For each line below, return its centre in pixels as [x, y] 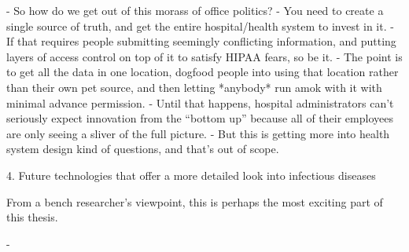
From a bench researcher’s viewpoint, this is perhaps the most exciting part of [195, 201]
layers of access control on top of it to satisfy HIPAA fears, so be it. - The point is [204, 56]
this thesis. [32, 217]
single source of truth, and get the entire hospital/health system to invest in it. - [200, 26]
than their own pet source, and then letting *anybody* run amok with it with [194, 87]
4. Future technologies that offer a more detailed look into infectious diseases [191, 175]
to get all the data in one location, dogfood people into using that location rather [203, 72]
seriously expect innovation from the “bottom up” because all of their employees [200, 118]
